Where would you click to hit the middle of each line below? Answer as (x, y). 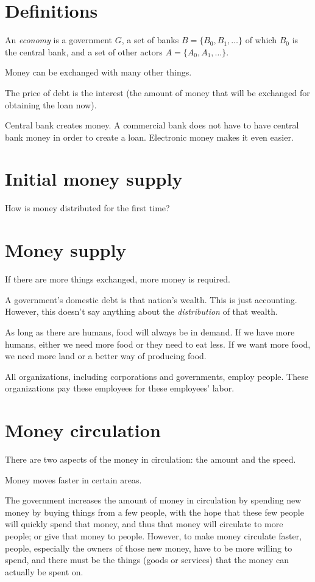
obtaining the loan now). (51, 104)
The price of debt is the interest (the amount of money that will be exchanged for (157, 92)
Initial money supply (94, 179)
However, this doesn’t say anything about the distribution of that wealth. (141, 311)
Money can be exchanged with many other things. (98, 72)
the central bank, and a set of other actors (84, 51)
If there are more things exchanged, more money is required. (118, 279)
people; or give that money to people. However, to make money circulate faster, (154, 535)
